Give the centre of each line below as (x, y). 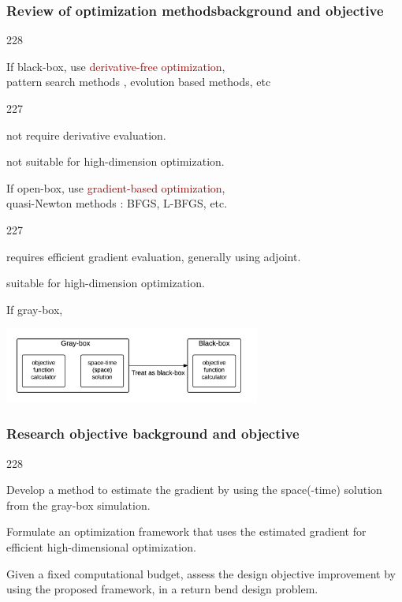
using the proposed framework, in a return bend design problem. (162, 589)
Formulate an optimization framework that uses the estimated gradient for (186, 531)
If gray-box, (35, 309)
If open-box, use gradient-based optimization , (116, 187)
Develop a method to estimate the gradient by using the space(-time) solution (194, 490)
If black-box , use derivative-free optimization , (116, 66)
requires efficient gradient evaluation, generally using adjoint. (154, 256)
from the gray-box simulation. (78, 505)
